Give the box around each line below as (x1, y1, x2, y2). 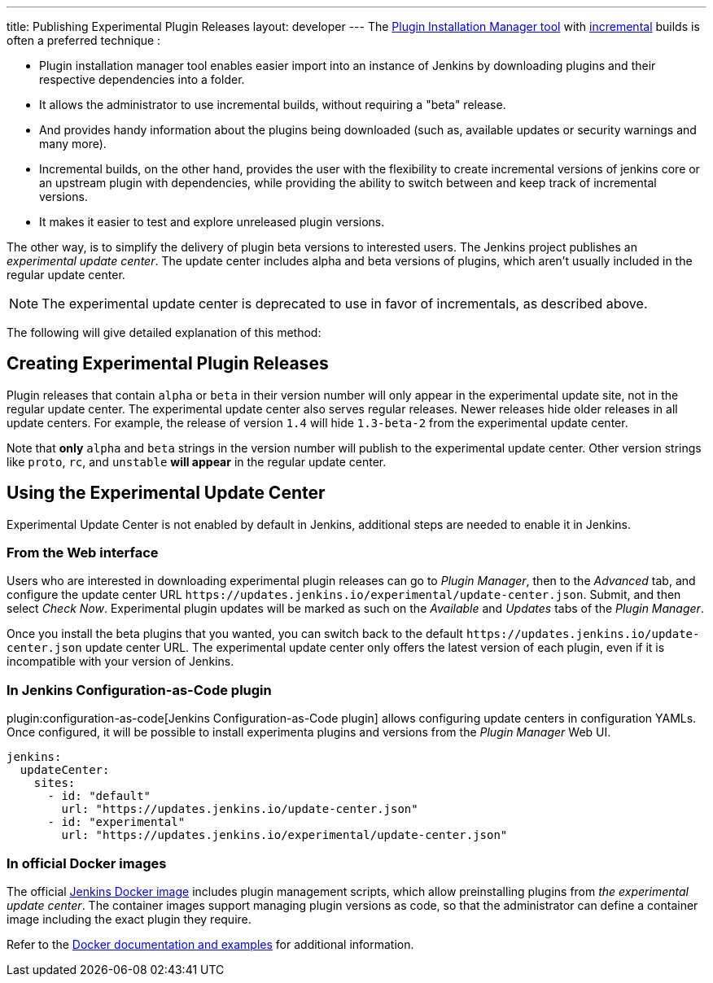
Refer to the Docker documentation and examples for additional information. (7, 937, 414, 951)
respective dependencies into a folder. (39, 72, 245, 86)
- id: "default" (47, 789, 151, 803)
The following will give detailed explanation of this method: (7, 325, 322, 339)
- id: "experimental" (47, 815, 186, 829)
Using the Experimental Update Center (7, 483, 326, 504)
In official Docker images (7, 854, 167, 872)
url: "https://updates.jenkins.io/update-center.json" (61, 802, 418, 816)
